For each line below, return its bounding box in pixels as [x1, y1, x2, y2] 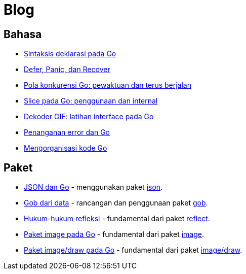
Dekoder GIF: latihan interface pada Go [24, 112, 154, 121]
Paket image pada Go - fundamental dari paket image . [24, 230, 204, 239]
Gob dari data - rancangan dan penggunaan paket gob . [24, 198, 208, 208]
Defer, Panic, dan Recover [24, 65, 110, 74]
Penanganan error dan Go [24, 128, 110, 137]
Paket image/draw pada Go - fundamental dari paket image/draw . [24, 246, 242, 255]
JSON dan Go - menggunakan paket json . [24, 183, 163, 192]
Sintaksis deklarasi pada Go [24, 49, 116, 58]
